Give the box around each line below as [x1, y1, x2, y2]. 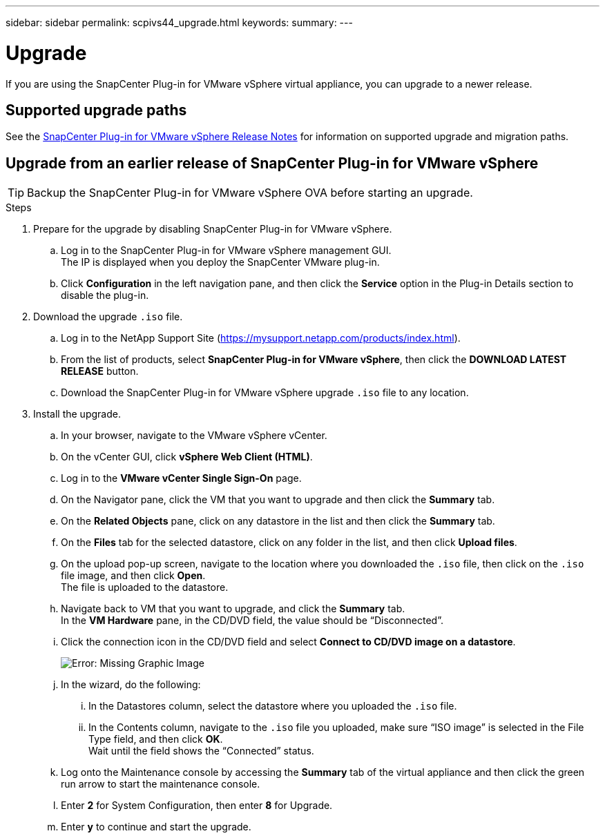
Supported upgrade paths [6, 101, 187, 119]
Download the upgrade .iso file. [33, 311, 183, 323]
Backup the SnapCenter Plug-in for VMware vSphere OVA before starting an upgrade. [27, 186, 473, 200]
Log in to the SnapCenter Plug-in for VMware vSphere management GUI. [61, 244, 392, 257]
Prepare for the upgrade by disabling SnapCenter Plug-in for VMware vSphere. [33, 223, 392, 235]
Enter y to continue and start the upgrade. [61, 821, 251, 833]
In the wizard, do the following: [61, 679, 201, 691]
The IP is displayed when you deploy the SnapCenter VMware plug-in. [61, 256, 380, 269]
